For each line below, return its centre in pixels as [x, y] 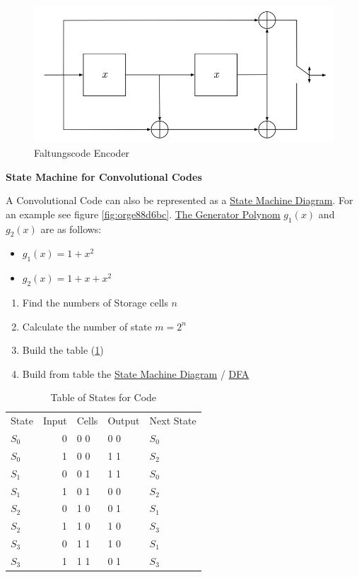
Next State [173, 421]
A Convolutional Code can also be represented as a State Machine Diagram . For [179, 200]
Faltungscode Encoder [82, 152]
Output [124, 421]
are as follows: [71, 228]
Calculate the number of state [87, 326]
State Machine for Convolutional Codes [104, 176]
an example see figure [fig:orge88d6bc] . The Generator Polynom [143, 214]
